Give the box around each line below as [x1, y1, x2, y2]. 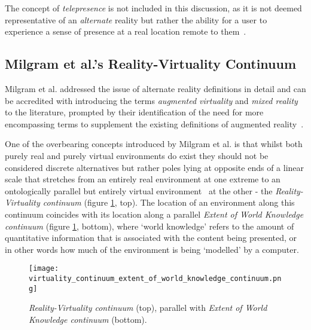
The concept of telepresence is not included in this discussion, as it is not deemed [5, 2, 302, 14]
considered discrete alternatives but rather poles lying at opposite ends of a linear [5, 161, 304, 173]
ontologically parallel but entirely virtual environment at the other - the [5, 184, 273, 197]
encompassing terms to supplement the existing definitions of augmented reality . [5, 117, 304, 130]
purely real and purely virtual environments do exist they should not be [5, 149, 269, 161]
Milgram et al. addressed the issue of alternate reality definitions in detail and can [5, 82, 306, 94]
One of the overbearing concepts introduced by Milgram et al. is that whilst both [5, 137, 303, 150]
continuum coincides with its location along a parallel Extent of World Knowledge [5, 207, 304, 220]
